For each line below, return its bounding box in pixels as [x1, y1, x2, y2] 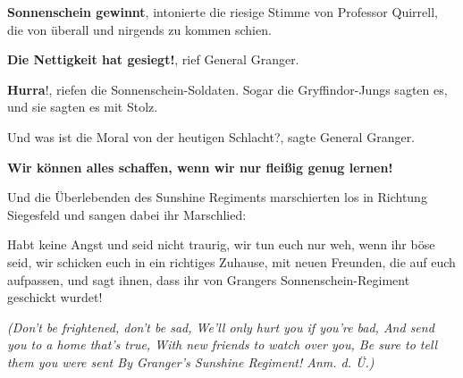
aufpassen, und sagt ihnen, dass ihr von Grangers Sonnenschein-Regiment [7, 270, 410, 289]
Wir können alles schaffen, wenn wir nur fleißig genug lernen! [7, 157, 393, 176]
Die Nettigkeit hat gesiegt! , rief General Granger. [7, 50, 299, 69]
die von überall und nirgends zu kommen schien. [7, 20, 272, 38]
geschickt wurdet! [7, 288, 103, 307]
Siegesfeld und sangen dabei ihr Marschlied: [7, 205, 247, 223]
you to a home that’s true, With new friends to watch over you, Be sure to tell [7, 335, 438, 354]
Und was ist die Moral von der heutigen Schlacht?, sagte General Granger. [7, 127, 416, 146]
